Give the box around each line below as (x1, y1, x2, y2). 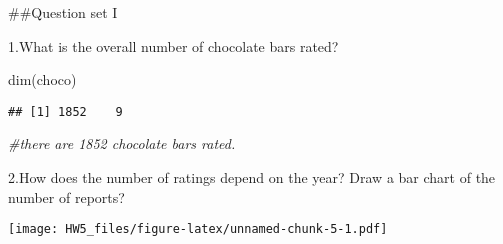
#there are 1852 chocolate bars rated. (8, 133, 236, 154)
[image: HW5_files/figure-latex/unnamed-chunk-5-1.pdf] (8, 222, 388, 237)
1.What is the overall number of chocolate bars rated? (8, 35, 339, 56)
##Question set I (8, 2, 118, 22)
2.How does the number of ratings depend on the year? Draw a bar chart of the (8, 167, 496, 188)
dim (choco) (8, 69, 77, 90)
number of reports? (8, 186, 125, 207)
